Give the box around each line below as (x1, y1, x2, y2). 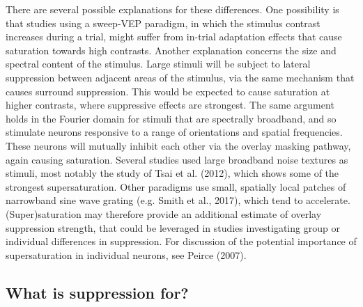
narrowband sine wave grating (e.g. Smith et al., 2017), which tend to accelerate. (6, 193, 350, 207)
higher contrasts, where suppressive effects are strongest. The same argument (6, 97, 334, 112)
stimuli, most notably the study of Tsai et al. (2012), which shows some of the (6, 166, 339, 180)
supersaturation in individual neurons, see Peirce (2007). (6, 247, 247, 262)
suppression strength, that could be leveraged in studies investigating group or (6, 220, 340, 235)
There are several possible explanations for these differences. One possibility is (6, 2, 339, 16)
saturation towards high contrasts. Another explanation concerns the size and (6, 42, 337, 57)
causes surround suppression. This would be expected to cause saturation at (6, 84, 330, 98)
